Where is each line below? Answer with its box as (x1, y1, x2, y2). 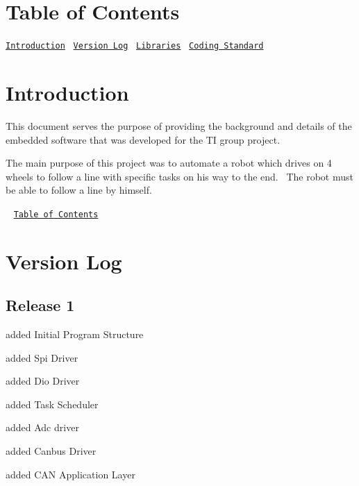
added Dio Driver (6, 374, 80, 388)
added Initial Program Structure (6, 327, 144, 342)
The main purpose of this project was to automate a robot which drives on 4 (6, 156, 332, 170)
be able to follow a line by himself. (6, 183, 152, 197)
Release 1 (6, 294, 75, 316)
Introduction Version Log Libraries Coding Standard (6, 41, 264, 51)
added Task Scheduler (6, 396, 99, 411)
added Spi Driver (6, 350, 78, 364)
